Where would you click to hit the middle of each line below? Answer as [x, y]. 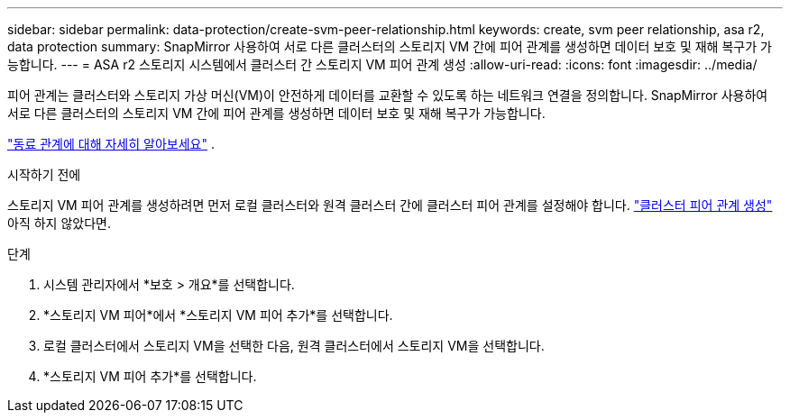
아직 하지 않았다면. [59, 223]
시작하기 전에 [44, 174]
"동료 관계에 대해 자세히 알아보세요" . [111, 144]
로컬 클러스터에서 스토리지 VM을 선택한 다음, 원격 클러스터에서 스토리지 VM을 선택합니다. [294, 346]
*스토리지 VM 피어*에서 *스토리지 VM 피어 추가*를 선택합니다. [218, 315]
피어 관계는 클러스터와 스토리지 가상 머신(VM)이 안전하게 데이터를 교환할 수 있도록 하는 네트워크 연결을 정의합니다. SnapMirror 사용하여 [388, 95]
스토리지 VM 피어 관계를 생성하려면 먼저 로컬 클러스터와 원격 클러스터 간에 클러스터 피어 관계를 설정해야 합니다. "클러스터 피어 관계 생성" [390, 205]
